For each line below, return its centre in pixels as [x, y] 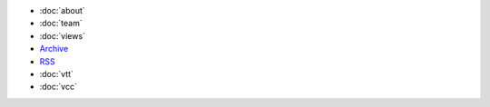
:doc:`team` [61, 24]
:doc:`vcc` [58, 87]
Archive [54, 49]
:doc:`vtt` [57, 73]
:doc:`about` [62, 10]
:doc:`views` [63, 35]
